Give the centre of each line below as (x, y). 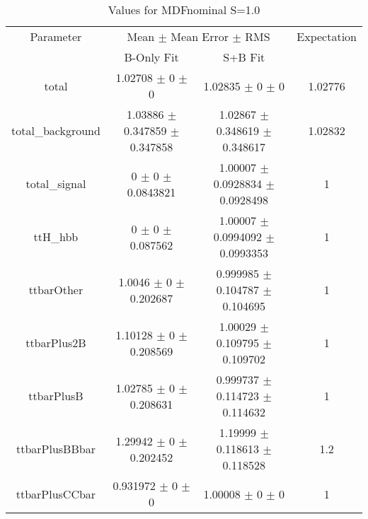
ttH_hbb (56, 237)
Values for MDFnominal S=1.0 (184, 10)
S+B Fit (244, 57)
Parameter (56, 36)
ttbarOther (56, 290)
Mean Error (200, 36)
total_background (56, 130)
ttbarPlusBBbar (56, 449)
